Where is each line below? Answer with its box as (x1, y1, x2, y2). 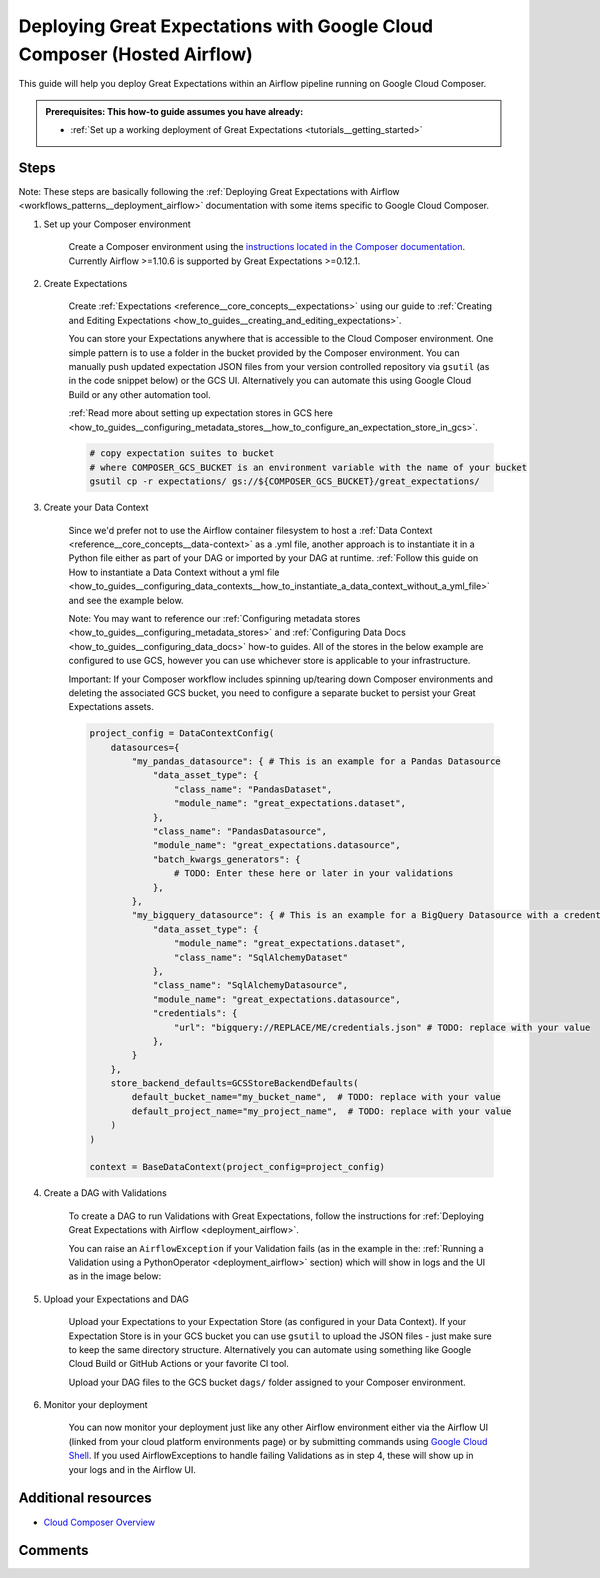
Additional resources (18, 1490, 152, 1507)
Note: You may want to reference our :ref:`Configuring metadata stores (68, 612, 361, 624)
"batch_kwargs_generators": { (152, 853, 301, 865)
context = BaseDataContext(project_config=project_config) (89, 1161, 385, 1173)
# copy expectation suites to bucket (89, 448, 275, 459)
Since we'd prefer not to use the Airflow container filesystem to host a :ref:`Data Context (68, 524, 433, 536)
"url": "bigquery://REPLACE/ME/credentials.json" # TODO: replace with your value (173, 1021, 591, 1033)
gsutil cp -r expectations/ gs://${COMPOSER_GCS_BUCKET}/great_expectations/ (89, 476, 480, 487)
